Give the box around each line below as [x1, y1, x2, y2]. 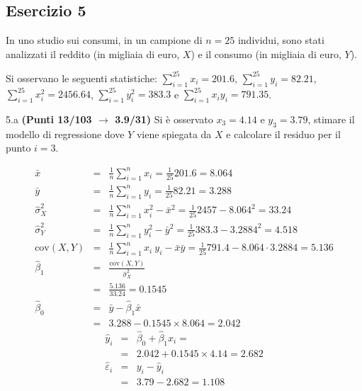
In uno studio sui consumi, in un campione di [6, 33, 203, 47]
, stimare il [307, 111, 355, 126]
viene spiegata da [136, 126, 212, 141]
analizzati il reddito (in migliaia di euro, [6, 46, 180, 61]
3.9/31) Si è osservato [115, 111, 213, 126]
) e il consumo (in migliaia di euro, [191, 46, 341, 61]
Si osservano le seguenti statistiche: [6, 70, 157, 85]
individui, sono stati [237, 33, 324, 47]
